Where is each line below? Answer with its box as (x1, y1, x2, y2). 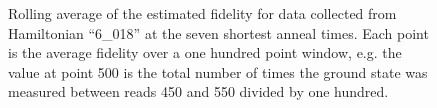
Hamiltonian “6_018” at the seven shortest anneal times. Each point (8, 22, 429, 43)
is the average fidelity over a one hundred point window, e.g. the (8, 42, 402, 63)
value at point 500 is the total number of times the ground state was (8, 61, 428, 82)
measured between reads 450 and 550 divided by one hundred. (8, 81, 389, 102)
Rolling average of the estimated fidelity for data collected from (8, 3, 397, 23)
